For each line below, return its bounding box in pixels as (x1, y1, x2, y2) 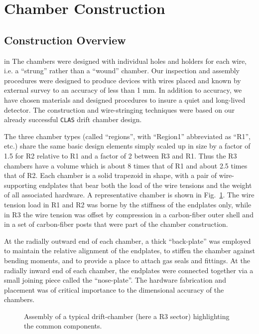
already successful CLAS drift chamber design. (4, 114, 142, 125)
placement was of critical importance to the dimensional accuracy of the (4, 284, 224, 295)
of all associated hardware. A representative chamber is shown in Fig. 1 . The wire (4, 189, 255, 200)
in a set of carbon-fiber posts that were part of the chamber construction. (4, 219, 228, 229)
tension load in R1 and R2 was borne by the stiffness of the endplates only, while (4, 199, 252, 209)
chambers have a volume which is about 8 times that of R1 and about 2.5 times (4, 160, 248, 170)
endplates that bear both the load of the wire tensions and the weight (39, 179, 252, 190)
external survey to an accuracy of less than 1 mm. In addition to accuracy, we (4, 85, 242, 95)
